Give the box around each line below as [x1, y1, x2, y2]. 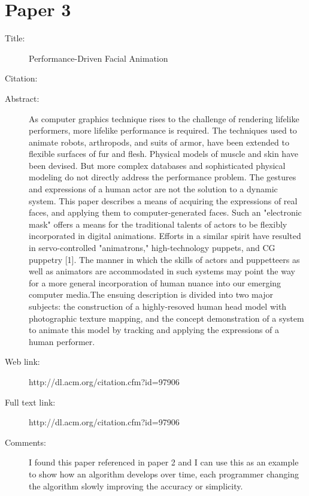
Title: [5, 32, 25, 44]
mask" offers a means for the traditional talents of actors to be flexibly [29, 217, 287, 230]
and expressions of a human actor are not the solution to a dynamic [29, 183, 278, 195]
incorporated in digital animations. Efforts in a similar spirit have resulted [29, 229, 301, 242]
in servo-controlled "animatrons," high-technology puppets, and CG [29, 241, 275, 254]
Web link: [5, 355, 40, 368]
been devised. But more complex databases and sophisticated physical [29, 159, 286, 171]
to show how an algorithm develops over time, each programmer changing [29, 467, 299, 480]
